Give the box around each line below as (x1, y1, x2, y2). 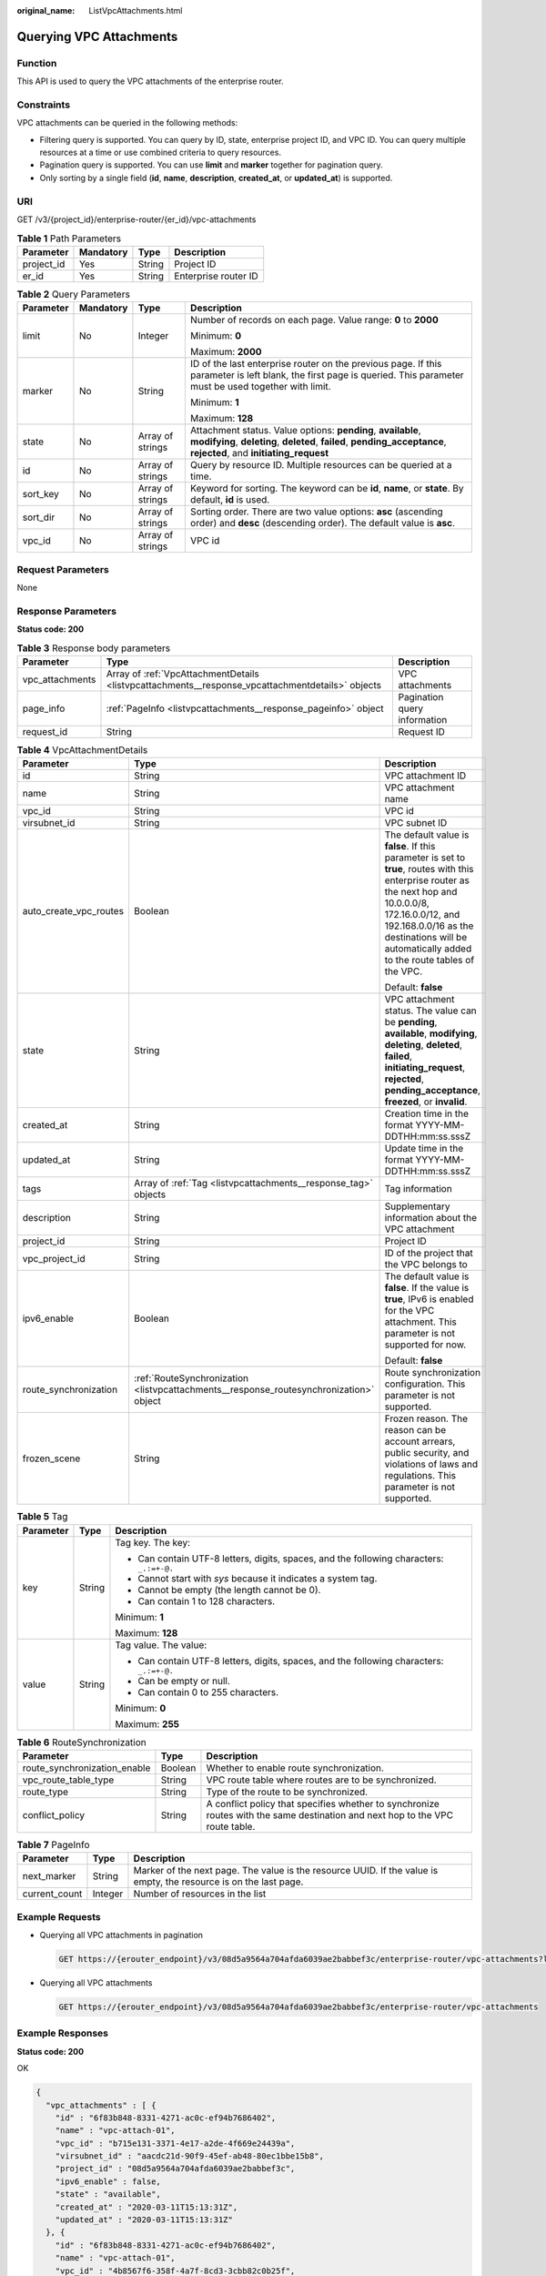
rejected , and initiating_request (189, 447, 329, 460)
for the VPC (384, 1305, 435, 1317)
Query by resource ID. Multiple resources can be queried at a (189, 459, 452, 472)
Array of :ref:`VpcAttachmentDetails (106, 667, 259, 680)
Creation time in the (384, 1107, 469, 1120)
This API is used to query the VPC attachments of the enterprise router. (16, 76, 284, 86)
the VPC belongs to (384, 1258, 468, 1271)
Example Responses (16, 2027, 109, 2039)
